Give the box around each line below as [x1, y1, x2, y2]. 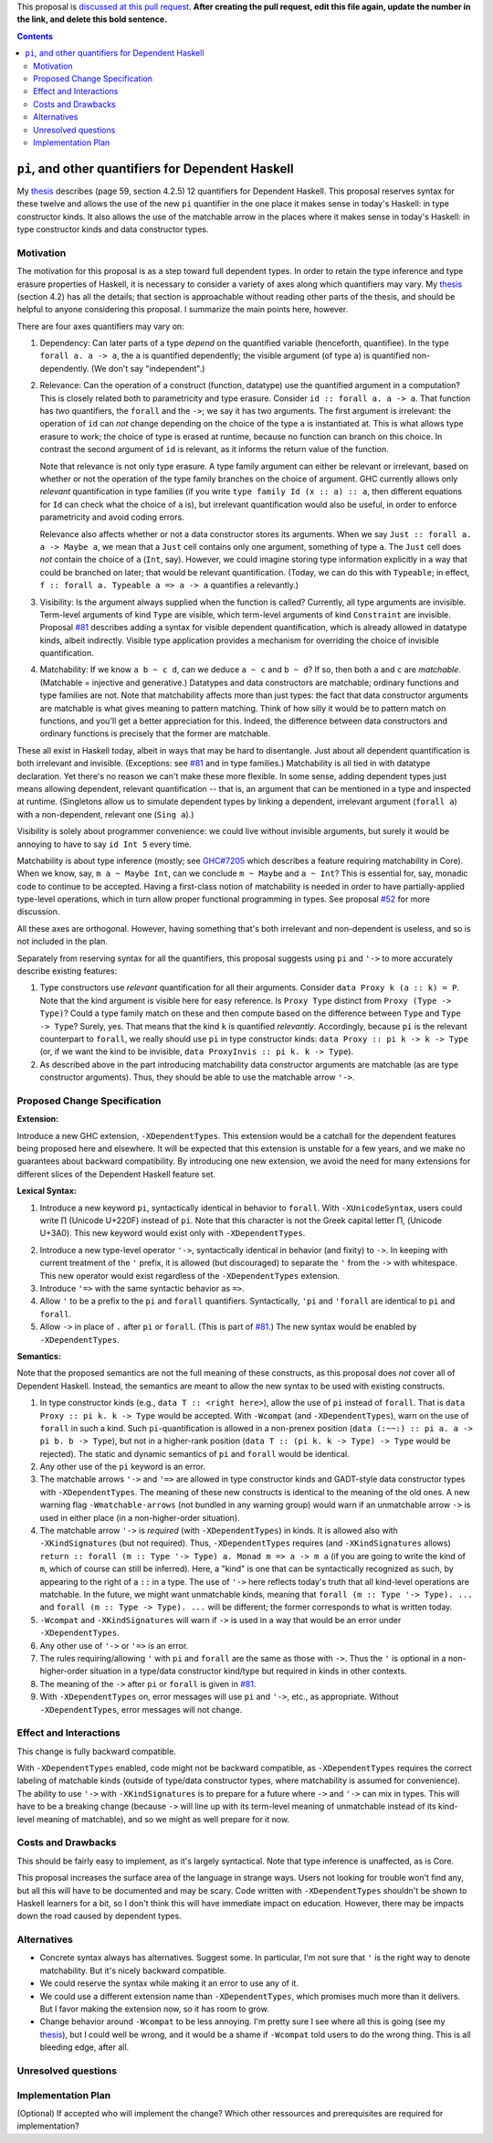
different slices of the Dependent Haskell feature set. [16, 1168, 216, 1179]
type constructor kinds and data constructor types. [16, 224, 209, 235]
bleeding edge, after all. [39, 2042, 130, 2053]
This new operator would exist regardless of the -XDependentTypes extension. [39, 1270, 341, 1281]
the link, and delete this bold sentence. [16, 14, 168, 25]
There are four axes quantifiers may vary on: [16, 321, 184, 332]
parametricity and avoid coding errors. [39, 512, 184, 523]
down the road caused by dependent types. [16, 1910, 182, 1922]
